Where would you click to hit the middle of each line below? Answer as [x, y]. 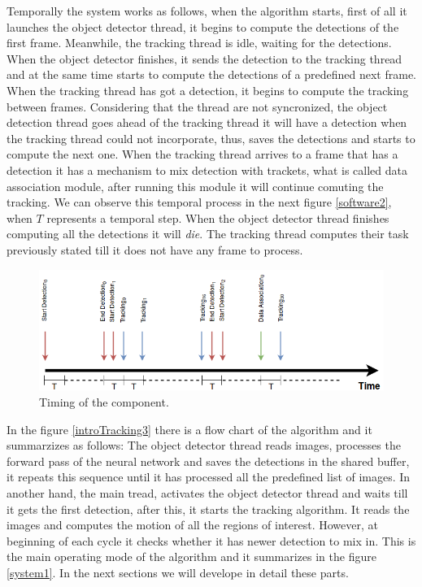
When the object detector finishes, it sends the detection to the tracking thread [204, 58]
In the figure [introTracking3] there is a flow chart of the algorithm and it [189, 429]
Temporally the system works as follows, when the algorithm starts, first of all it [207, 11]
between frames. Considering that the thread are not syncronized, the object [197, 106]
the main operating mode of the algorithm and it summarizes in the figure [191, 557]
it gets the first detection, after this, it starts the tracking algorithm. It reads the [208, 509]
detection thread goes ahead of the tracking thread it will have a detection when [207, 122]
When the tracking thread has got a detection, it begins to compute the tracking [208, 90]
